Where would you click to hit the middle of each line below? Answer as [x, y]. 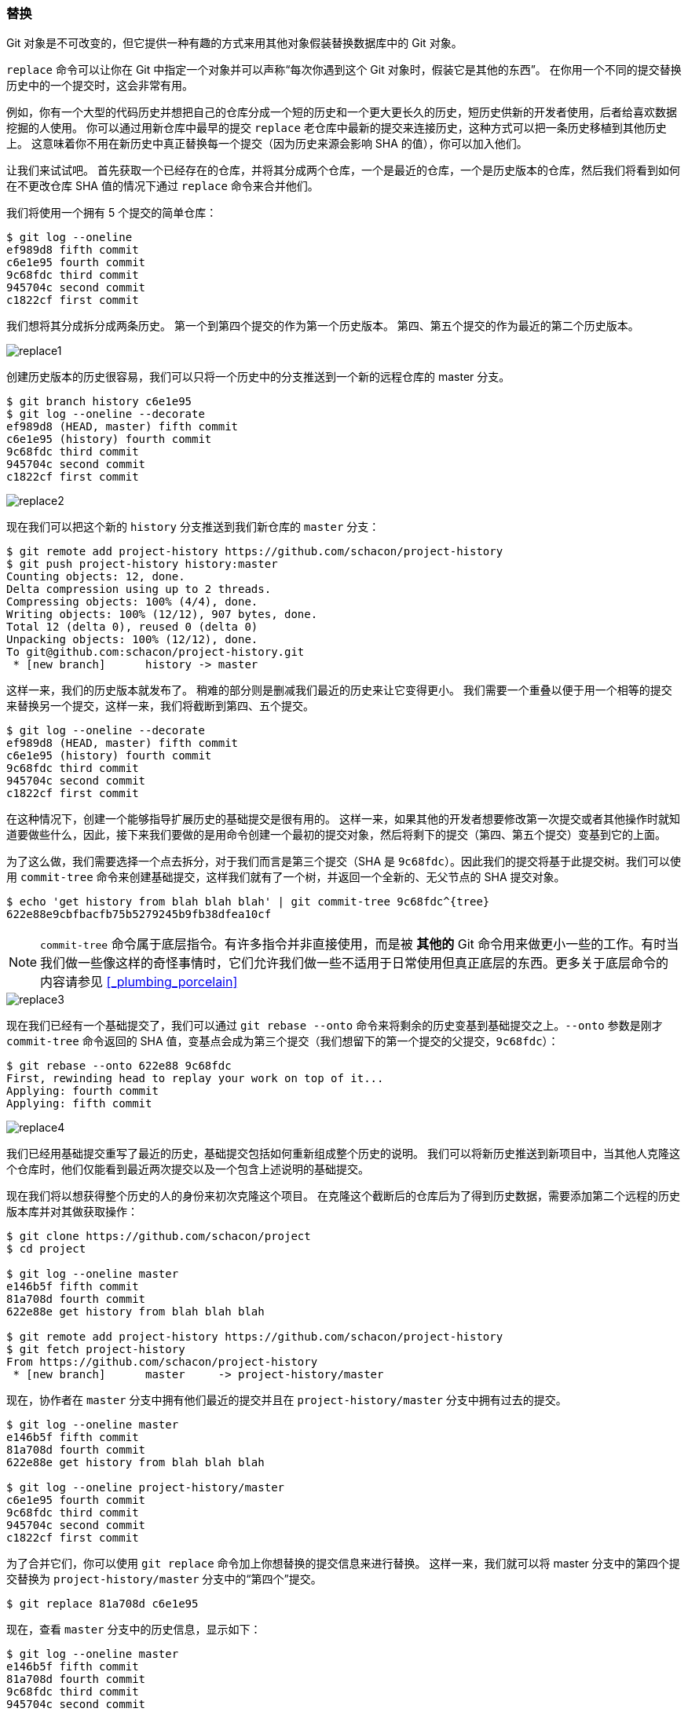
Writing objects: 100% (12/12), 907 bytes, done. [162, 615]
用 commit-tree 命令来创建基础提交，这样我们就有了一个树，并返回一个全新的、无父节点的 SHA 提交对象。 [286, 877]
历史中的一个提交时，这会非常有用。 [100, 86]
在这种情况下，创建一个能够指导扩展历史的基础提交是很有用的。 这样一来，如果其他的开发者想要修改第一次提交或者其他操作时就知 [343, 819]
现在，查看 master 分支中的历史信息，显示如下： [134, 1630]
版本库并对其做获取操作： [72, 1212]
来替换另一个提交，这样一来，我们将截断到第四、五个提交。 [160, 706]
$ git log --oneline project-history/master [146, 1488]
